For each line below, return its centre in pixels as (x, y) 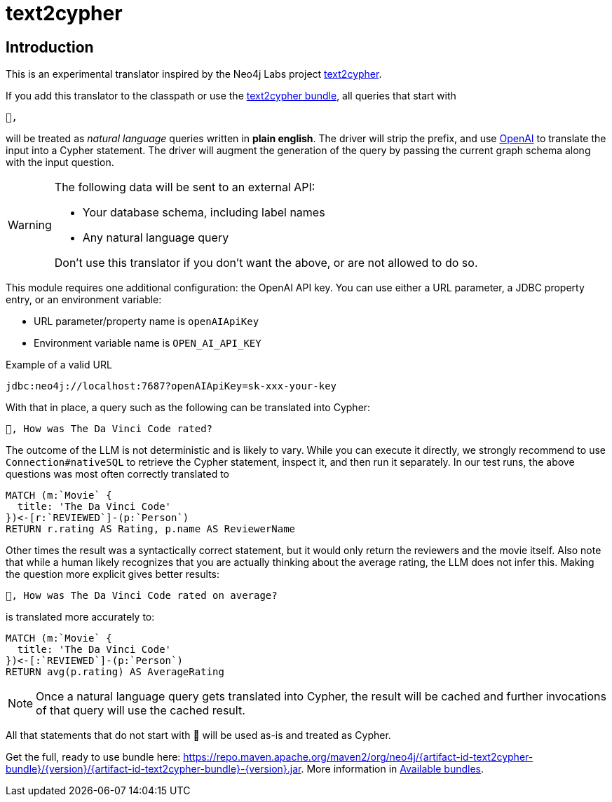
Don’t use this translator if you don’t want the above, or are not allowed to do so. (266, 263)
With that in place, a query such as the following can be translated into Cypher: (188, 408)
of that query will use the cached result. (141, 711)
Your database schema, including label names (204, 213)
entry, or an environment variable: (84, 300)
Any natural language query (156, 238)
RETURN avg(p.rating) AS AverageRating (115, 672)
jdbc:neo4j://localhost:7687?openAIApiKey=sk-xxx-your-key (171, 386)
